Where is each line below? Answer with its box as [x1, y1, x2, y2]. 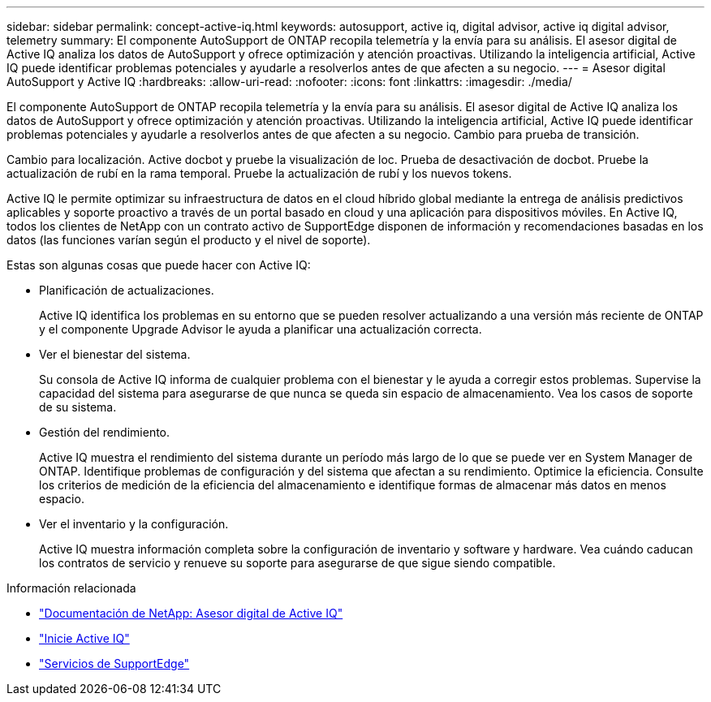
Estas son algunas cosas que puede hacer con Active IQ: [6, 258, 311, 272]
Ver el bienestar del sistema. [39, 347, 191, 361]
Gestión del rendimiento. [39, 425, 170, 439]
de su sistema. [39, 400, 117, 414]
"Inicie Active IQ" [39, 631, 130, 645]
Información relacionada [6, 581, 136, 595]
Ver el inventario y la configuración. [39, 517, 229, 531]
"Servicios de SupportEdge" [39, 657, 190, 670]
